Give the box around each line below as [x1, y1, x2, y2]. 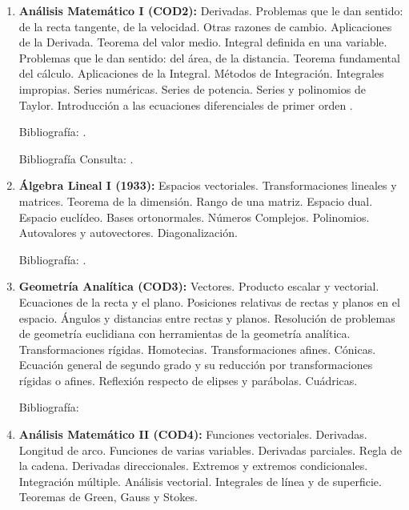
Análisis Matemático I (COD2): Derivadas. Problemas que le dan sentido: [18, 2, 403, 18]
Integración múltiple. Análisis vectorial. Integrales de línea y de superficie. [18, 472, 382, 489]
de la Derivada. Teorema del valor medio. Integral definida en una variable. [18, 34, 387, 50]
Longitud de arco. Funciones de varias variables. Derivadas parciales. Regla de [18, 441, 402, 458]
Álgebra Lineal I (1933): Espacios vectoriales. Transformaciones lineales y [18, 177, 397, 194]
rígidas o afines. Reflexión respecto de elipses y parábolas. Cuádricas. [18, 371, 358, 388]
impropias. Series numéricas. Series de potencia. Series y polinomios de [18, 80, 366, 97]
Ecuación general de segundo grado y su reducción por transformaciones [18, 356, 373, 373]
